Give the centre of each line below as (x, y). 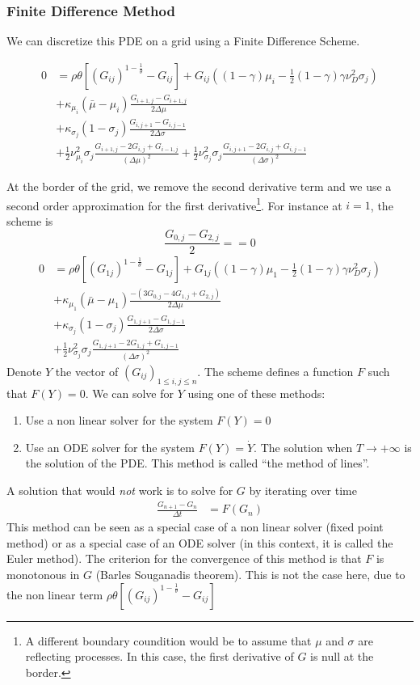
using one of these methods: (256, 393)
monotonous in (43, 574)
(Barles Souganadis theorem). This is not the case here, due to (250, 574)
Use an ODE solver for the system (110, 447)
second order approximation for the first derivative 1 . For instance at (174, 204)
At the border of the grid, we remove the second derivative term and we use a (199, 186)
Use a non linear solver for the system (119, 420)
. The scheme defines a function (275, 371)
